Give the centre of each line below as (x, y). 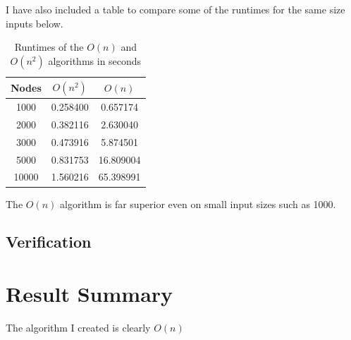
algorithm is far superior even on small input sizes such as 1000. (198, 204)
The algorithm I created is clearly (78, 327)
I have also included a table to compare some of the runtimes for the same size (175, 9)
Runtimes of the (49, 47)
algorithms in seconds (95, 60)
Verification (49, 242)
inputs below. (35, 23)
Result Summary (90, 294)
